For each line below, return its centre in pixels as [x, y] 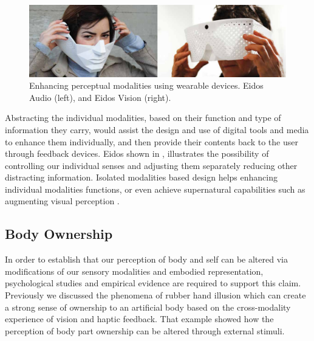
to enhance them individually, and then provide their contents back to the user [152, 141]
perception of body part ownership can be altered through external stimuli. [145, 330]
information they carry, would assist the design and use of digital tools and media [157, 129]
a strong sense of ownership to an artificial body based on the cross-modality [148, 307]
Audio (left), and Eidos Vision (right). [100, 97]
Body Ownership [59, 234]
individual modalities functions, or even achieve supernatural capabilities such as [155, 189]
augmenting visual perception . [62, 201]
